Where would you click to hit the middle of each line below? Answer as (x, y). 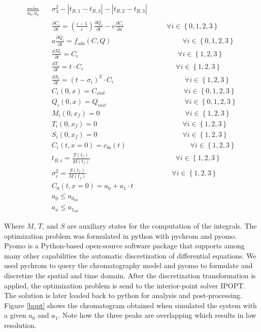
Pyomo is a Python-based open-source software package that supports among (124, 246)
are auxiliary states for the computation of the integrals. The (162, 226)
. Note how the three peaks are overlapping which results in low (157, 315)
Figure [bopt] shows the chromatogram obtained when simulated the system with (130, 305)
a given (15, 315)
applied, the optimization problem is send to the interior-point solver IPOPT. (125, 285)
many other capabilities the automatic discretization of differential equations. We (130, 255)
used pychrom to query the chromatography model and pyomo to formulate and (128, 265)
